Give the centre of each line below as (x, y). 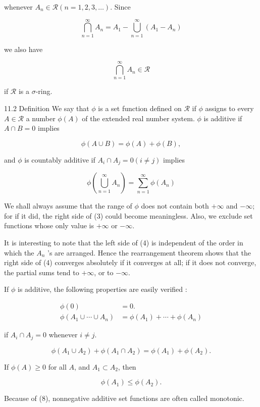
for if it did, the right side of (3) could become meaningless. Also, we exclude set (128, 215)
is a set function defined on (140, 108)
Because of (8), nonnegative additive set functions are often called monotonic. (124, 398)
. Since (120, 7)
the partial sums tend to (42, 272)
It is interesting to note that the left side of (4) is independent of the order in (124, 243)
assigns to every (229, 108)
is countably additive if (60, 159)
